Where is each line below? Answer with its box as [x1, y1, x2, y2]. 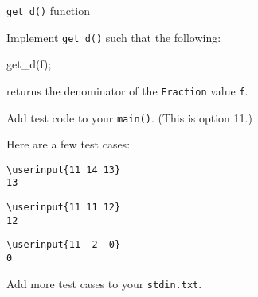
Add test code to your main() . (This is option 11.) [6, 109, 252, 125]
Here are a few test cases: [6, 136, 131, 152]
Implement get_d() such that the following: [6, 29, 221, 45]
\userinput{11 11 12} [6, 202, 121, 214]
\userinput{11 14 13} [6, 164, 121, 175]
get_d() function [6, 2, 90, 18]
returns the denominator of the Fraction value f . [6, 82, 248, 98]
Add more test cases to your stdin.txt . [6, 275, 202, 291]
